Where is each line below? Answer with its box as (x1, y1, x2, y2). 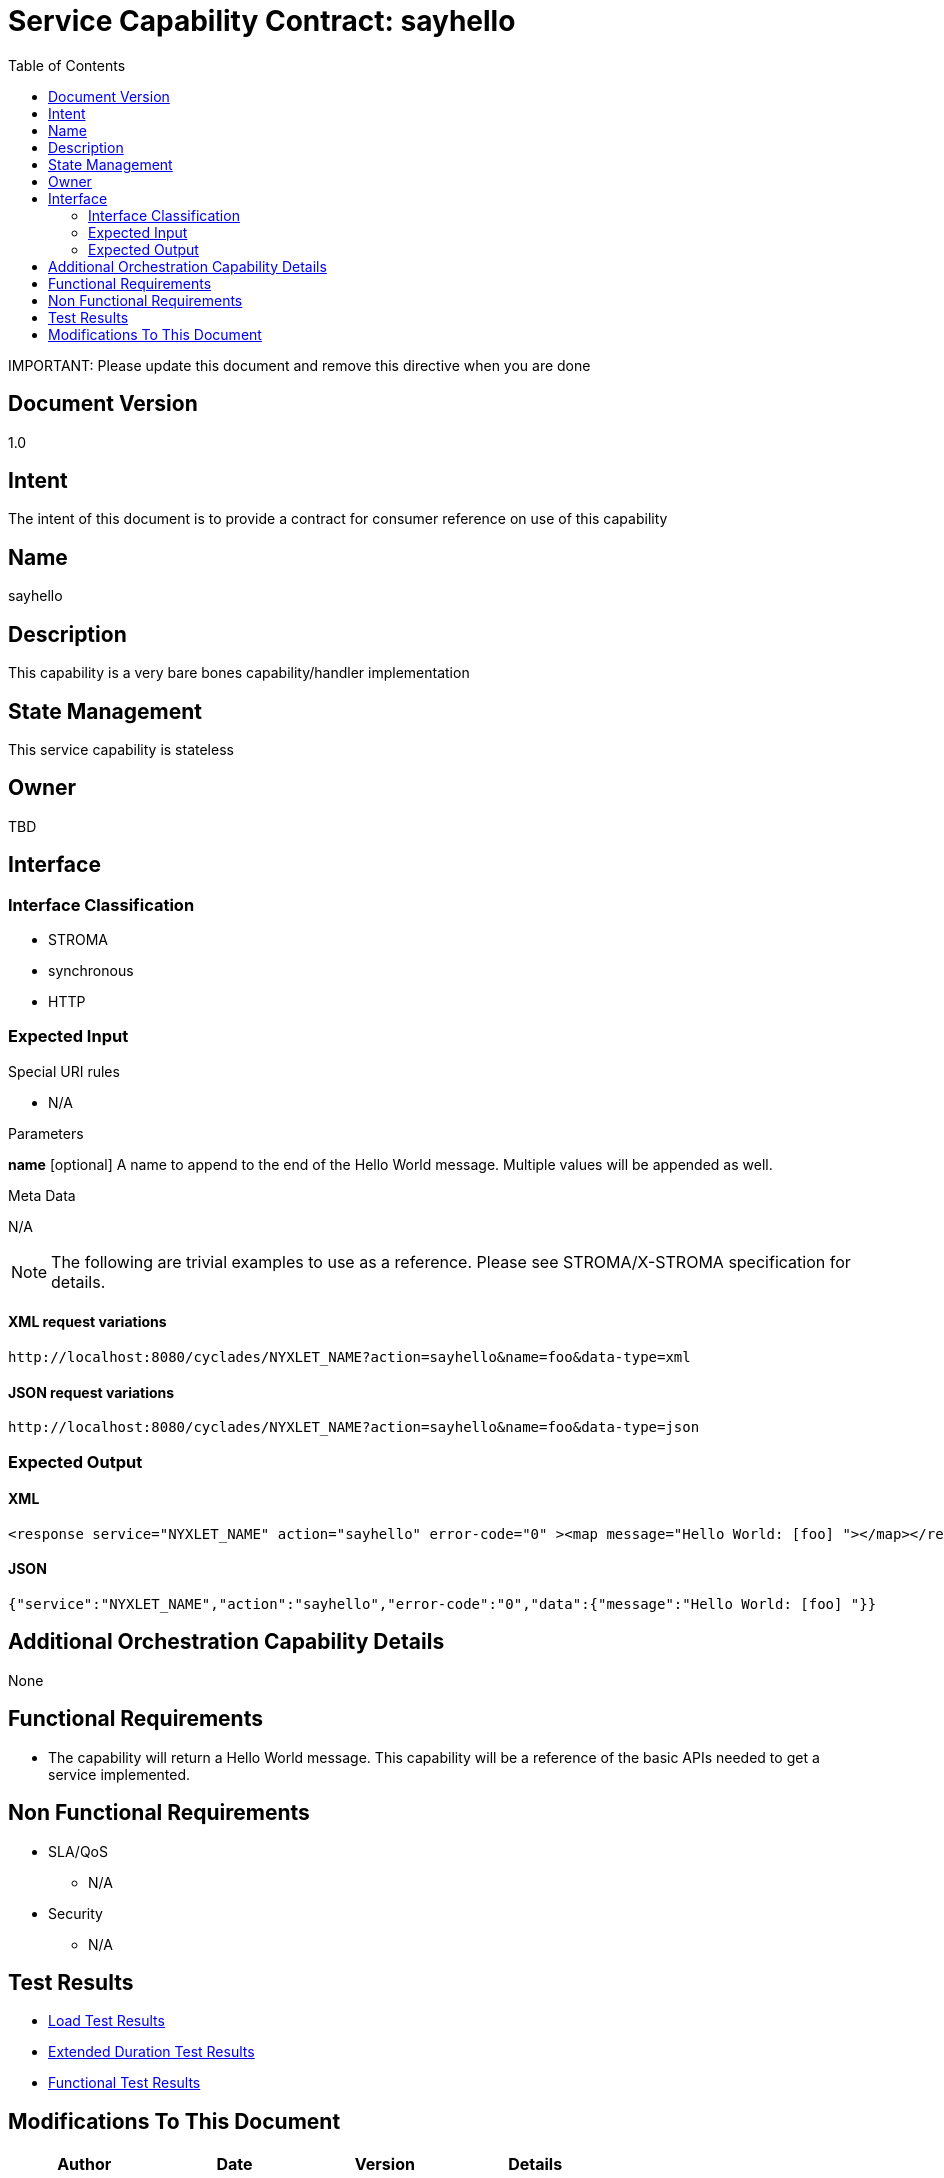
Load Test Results (48, 2012, 165, 2030)
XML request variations (8, 1313, 167, 1331)
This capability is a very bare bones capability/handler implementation (8, 664, 470, 682)
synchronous (48, 962, 134, 980)
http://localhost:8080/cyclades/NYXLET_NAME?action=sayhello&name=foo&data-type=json (8, 1419, 700, 1436)
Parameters (8, 1124, 84, 1142)
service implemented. (48, 1765, 191, 1783)
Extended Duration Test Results (48, 2043, 255, 2061)
